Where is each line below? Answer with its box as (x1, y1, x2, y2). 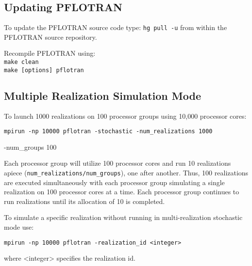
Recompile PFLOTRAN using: (4, 48, 96, 58)
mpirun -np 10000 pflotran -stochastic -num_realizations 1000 (4, 128, 213, 135)
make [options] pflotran (4, 66, 84, 74)
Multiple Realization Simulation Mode (4, 88, 201, 103)
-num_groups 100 (4, 141, 57, 152)
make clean (4, 59, 39, 66)
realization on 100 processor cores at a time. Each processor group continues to (4, 187, 239, 197)
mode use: (4, 222, 34, 232)
